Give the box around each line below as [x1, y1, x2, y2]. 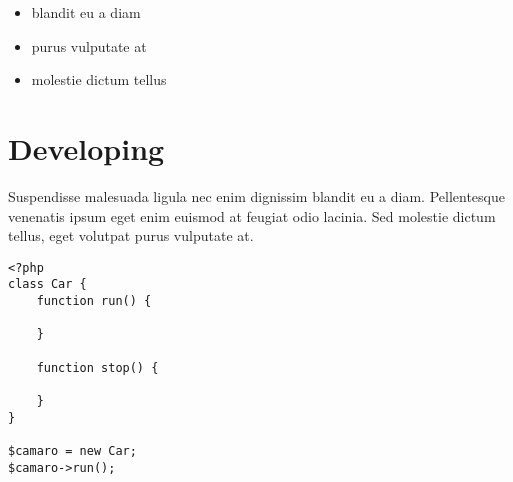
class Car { [8, 277, 87, 292]
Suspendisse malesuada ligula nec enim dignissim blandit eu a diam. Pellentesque [8, 185, 505, 206]
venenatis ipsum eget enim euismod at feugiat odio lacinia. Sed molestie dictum [8, 205, 496, 226]
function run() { [36, 294, 152, 308]
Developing [8, 127, 165, 168]
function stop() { [36, 360, 159, 375]
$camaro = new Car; [8, 443, 137, 458]
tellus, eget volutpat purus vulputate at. [8, 225, 254, 246]
